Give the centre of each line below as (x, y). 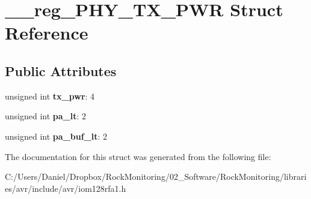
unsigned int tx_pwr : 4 (50, 96)
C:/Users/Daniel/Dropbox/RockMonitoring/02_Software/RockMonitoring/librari (156, 177)
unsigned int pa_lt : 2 (46, 116)
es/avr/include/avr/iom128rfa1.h (66, 188)
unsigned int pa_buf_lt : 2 (56, 136)
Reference (47, 33)
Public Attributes (61, 70)
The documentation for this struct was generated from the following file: (138, 156)
